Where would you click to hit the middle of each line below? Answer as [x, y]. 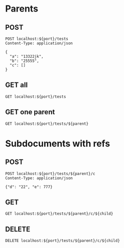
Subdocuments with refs [58, 143]
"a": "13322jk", [27, 56]
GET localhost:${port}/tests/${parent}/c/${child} [59, 214]
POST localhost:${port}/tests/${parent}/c [50, 174]
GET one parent [30, 112]
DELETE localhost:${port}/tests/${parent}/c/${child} [63, 241]
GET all [17, 85]
